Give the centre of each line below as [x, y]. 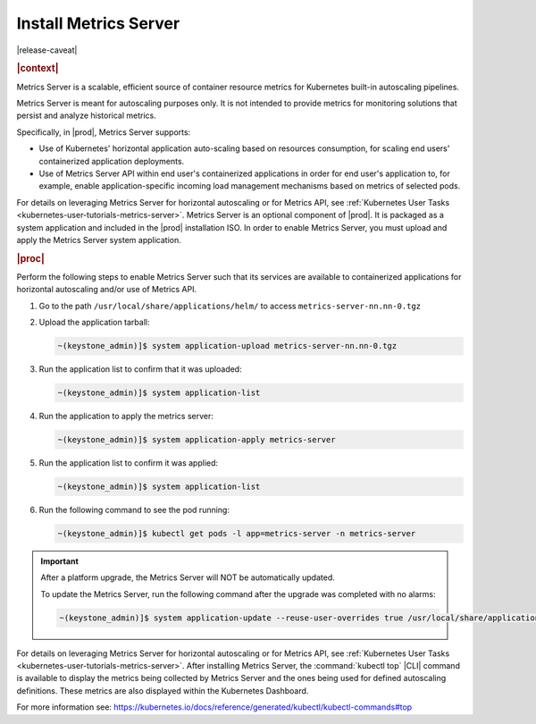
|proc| [30, 258]
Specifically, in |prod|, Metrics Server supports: [104, 132]
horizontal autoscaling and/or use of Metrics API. [106, 290]
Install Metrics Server [98, 23]
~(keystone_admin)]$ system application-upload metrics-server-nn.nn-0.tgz [227, 346]
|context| [38, 69]
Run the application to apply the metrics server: [126, 417]
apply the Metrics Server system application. [99, 240]
